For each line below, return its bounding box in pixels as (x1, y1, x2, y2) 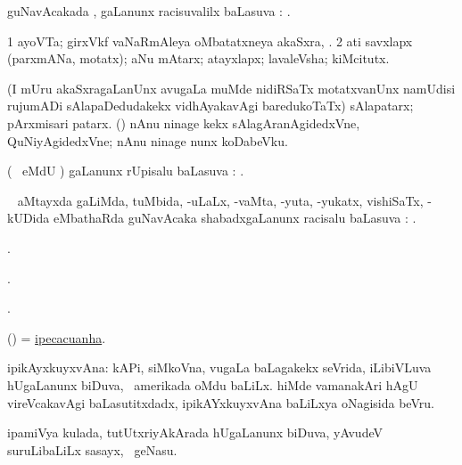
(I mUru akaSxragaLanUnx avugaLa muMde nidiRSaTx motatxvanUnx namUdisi (7, 78, 456, 97)
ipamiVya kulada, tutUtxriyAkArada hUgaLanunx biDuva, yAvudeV (7, 423, 383, 442)
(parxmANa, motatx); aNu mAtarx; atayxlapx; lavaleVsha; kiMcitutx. (7, 49, 390, 68)
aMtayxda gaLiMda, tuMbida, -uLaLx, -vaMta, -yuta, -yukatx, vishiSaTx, (17, 191, 424, 209)
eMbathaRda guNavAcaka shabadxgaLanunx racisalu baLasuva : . (53, 208, 417, 227)
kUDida (7, 208, 50, 227)
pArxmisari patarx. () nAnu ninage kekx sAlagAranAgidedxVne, (7, 113, 360, 132)
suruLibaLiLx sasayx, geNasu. (7, 440, 177, 459)
